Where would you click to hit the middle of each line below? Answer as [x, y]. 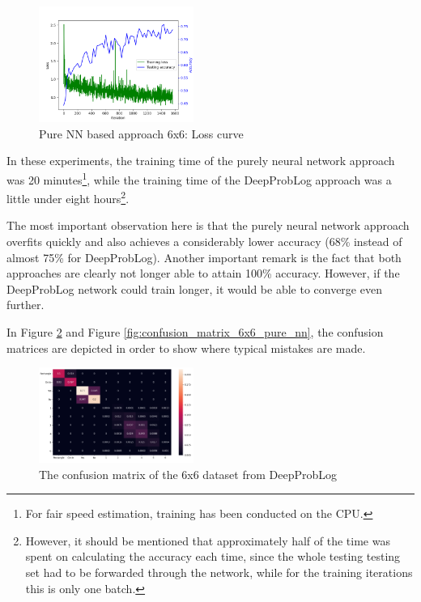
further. [26, 305]
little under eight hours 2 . [68, 197]
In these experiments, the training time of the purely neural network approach [201, 161]
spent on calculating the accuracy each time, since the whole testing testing [213, 556]
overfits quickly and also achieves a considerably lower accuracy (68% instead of [204, 241]
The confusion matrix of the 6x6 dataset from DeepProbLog [188, 474]
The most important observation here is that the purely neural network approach [208, 225]
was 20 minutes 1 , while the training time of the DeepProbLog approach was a [199, 178]
